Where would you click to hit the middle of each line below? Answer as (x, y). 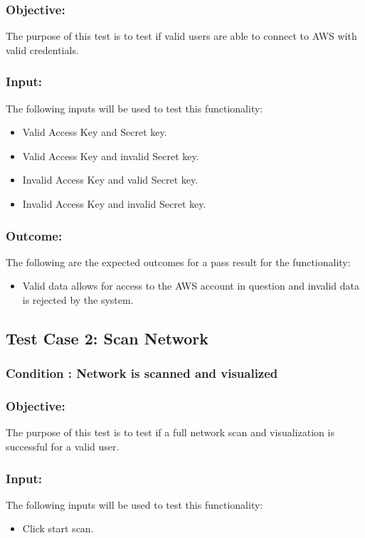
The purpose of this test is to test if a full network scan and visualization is (170, 432)
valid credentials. (42, 49)
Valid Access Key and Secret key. (95, 132)
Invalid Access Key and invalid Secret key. (114, 204)
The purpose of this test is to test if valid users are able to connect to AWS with (181, 36)
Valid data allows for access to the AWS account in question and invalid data (191, 286)
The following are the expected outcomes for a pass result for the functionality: (178, 262)
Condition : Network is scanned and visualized (142, 373)
